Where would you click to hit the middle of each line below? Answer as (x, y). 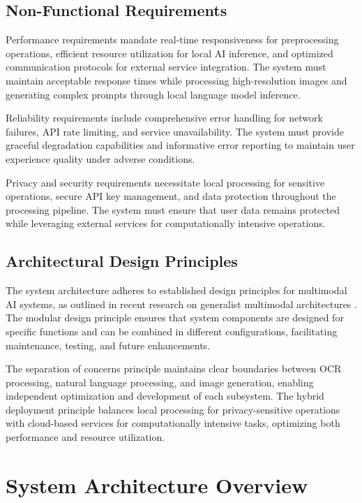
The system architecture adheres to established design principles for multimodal (176, 290)
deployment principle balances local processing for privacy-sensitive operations (173, 409)
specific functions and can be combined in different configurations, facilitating (172, 331)
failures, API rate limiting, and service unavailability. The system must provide (175, 131)
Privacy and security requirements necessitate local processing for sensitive (165, 182)
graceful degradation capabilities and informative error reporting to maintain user (180, 145)
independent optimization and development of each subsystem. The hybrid (165, 396)
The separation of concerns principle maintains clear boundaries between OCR (174, 369)
